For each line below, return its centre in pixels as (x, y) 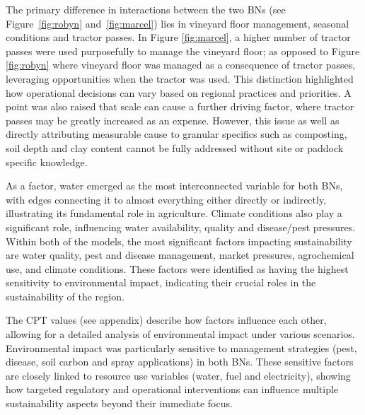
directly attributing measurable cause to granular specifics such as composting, (176, 134)
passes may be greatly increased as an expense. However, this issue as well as (173, 120)
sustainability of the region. (65, 296)
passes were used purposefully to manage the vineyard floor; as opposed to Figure (183, 51)
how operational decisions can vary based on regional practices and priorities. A (179, 92)
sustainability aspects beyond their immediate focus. (119, 403)
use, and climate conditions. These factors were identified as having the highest (177, 268)
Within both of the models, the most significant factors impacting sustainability (179, 241)
